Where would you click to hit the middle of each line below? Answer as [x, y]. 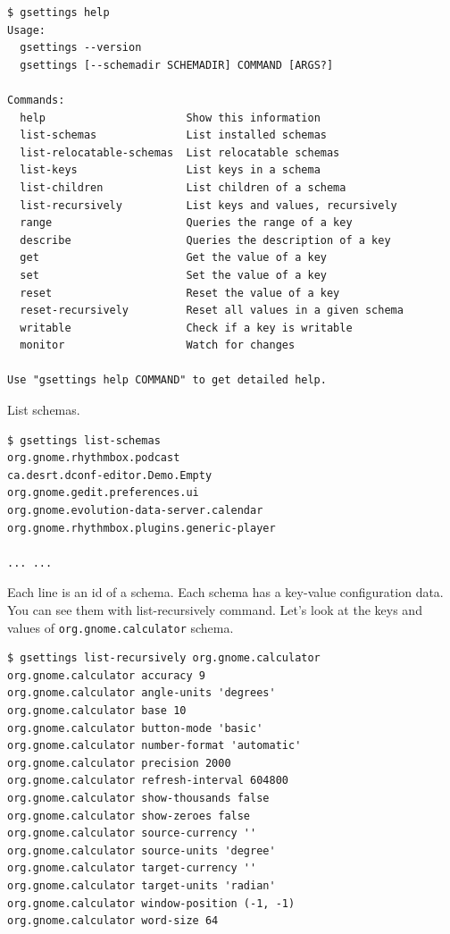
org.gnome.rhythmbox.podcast [94, 458]
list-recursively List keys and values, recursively [208, 205]
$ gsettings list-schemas [84, 440]
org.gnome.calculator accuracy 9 [106, 675]
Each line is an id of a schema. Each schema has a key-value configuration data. [225, 592]
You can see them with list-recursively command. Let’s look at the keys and [215, 610]
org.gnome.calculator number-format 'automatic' [154, 746]
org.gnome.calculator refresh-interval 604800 [148, 781]
